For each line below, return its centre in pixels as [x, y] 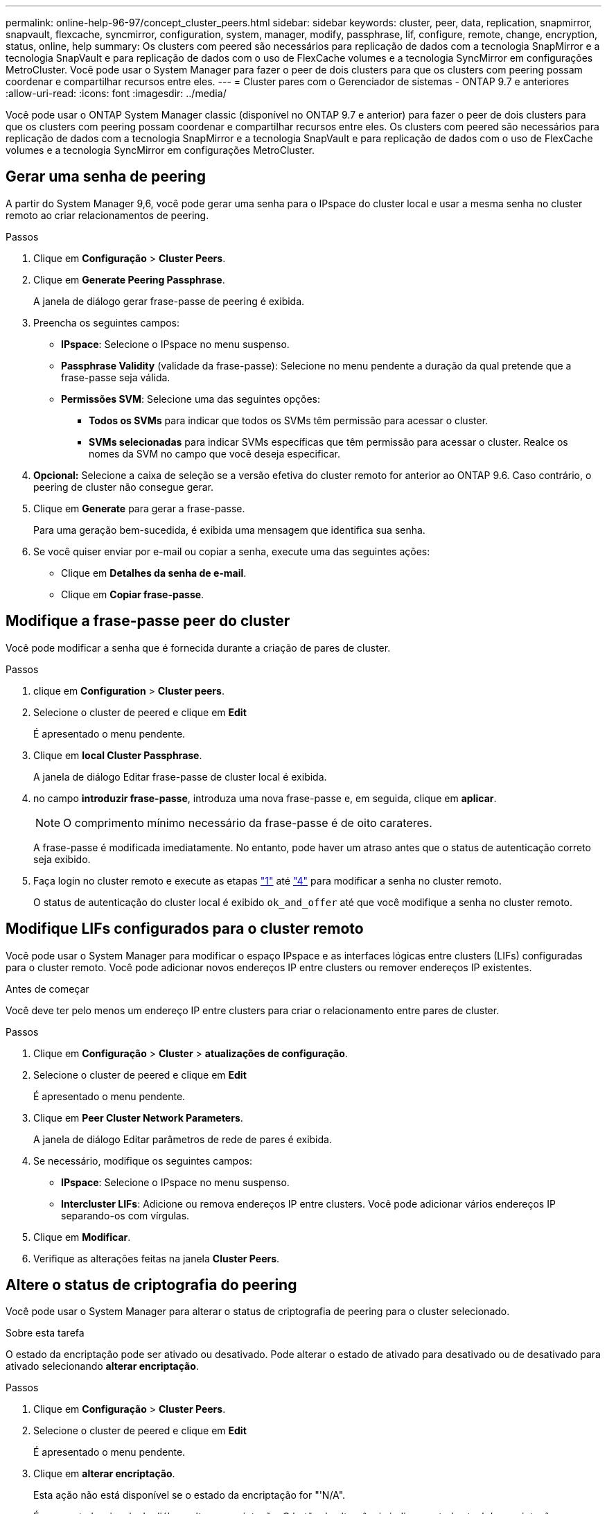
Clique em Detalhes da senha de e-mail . [154, 573]
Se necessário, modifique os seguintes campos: [143, 1160]
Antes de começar [47, 989]
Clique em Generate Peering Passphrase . [129, 279]
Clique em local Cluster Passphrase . [118, 755]
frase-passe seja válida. [116, 377]
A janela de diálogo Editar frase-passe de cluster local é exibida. [180, 776]
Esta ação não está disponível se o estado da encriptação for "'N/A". [190, 1495]
